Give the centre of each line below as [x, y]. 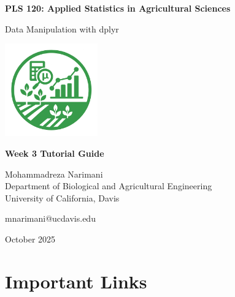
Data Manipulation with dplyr [62, 28]
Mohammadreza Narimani [54, 174]
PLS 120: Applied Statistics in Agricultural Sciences [118, 8]
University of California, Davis [62, 197]
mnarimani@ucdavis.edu [50, 218]
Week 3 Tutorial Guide [55, 153]
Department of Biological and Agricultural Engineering [109, 186]
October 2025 [30, 239]
